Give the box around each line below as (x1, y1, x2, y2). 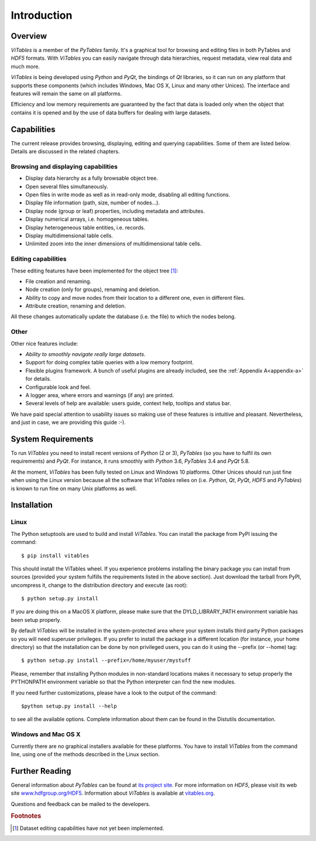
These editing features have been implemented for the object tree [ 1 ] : (11, 267, 178, 274)
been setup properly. (11, 616, 61, 623)
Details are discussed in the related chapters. (11, 148, 120, 155)
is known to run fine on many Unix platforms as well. (11, 485, 137, 492)
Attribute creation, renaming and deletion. (25, 302, 126, 310)
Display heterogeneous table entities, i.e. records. (25, 224, 146, 231)
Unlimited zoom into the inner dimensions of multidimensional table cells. (25, 240, 202, 247)
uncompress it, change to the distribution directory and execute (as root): (11, 582, 188, 589)
